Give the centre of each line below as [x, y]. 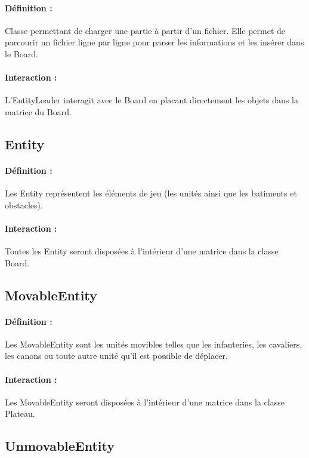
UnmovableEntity [60, 446]
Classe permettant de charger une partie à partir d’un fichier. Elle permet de [145, 30]
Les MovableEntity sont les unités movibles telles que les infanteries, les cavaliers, [154, 344]
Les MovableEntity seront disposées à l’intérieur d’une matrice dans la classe [145, 402]
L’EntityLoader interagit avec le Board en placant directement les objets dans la [152, 100]
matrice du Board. [38, 111]
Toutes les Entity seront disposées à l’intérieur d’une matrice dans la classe [142, 251]
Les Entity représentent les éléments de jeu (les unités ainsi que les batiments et [151, 193]
